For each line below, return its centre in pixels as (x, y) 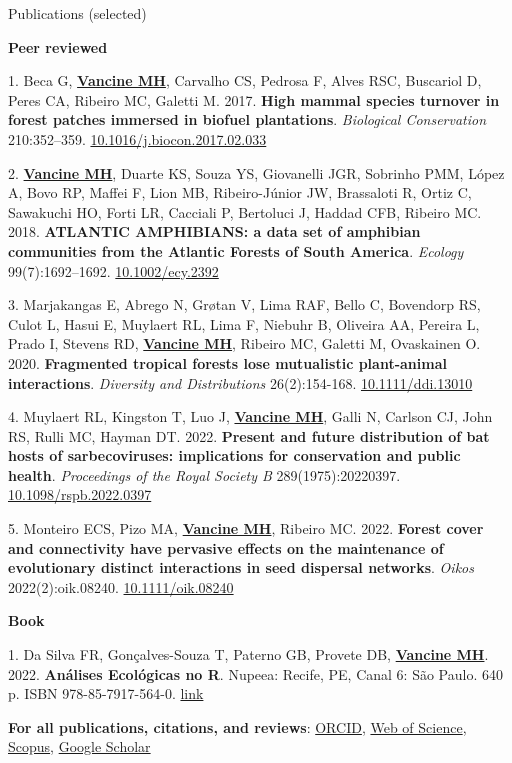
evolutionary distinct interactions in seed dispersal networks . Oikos (241, 567)
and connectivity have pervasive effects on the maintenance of (226, 547)
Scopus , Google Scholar (79, 746)
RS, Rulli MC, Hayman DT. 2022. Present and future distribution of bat (249, 435)
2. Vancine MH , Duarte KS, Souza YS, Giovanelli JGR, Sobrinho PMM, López (256, 172)
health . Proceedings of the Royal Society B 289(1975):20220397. (204, 474)
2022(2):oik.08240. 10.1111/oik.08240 (121, 586)
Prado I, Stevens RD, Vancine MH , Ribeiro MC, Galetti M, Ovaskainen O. (244, 343)
